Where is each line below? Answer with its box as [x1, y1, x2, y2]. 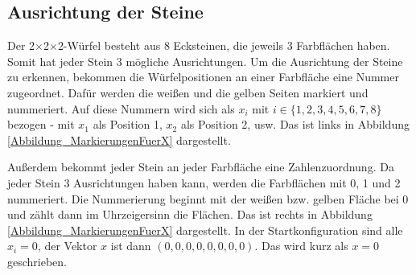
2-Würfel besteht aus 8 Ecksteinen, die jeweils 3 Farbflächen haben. [57, 37, 390, 54]
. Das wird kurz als [254, 237, 348, 254]
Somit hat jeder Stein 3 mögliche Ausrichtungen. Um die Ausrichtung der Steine [7, 52, 403, 69]
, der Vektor [37, 237, 97, 254]
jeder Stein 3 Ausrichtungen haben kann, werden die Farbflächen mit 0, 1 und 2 [7, 174, 401, 191]
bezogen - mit [7, 116, 75, 133]
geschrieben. [7, 252, 68, 269]
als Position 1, [93, 116, 163, 133]
